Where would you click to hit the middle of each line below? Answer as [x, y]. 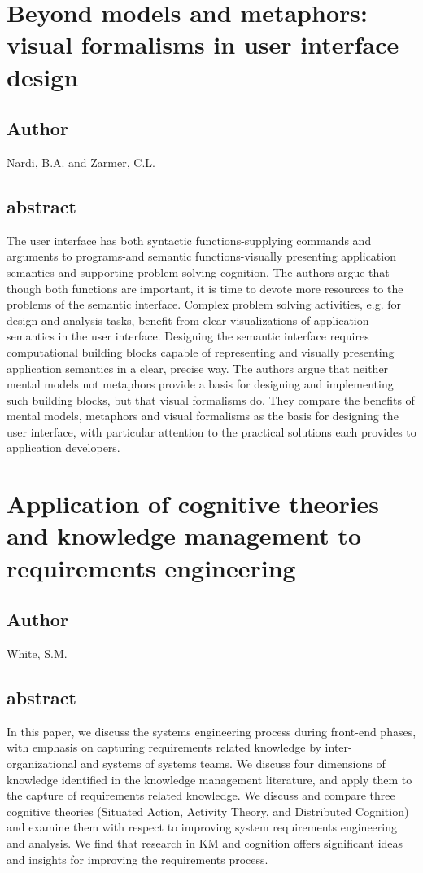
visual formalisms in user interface [203, 44]
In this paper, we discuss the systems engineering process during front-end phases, [211, 731]
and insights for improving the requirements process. [137, 859]
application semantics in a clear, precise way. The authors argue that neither [198, 368]
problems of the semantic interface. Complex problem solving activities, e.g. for [204, 304]
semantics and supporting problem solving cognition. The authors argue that [198, 272]
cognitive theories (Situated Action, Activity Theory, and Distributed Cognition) [208, 811]
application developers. [63, 447]
